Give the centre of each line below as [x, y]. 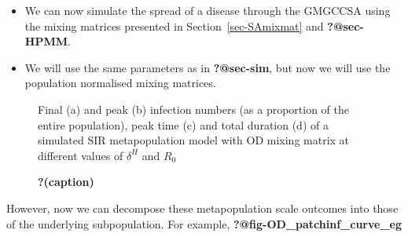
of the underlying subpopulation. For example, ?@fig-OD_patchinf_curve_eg [204, 223]
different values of [81, 155]
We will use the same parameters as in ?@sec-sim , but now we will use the [208, 67]
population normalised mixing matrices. [120, 83]
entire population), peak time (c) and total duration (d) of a [183, 124]
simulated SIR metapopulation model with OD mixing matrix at [194, 140]
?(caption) [66, 182]
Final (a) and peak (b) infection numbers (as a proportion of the [194, 109]
